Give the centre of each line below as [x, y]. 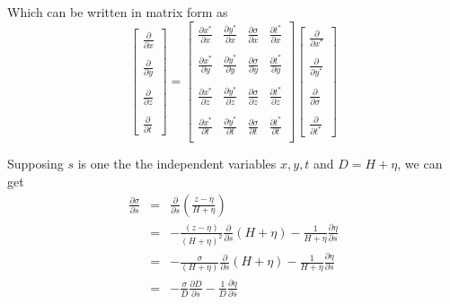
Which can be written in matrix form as [118, 12]
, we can [420, 164]
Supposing [35, 164]
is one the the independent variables [177, 164]
